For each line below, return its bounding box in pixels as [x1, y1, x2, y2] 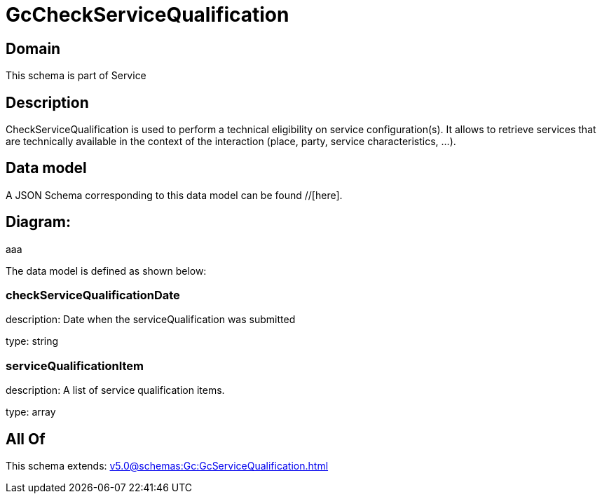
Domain [6, 39, 61, 57]
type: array [6, 406, 56, 418]
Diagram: [6, 213, 71, 231]
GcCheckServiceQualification [6, 3, 289, 27]
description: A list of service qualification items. [6, 384, 225, 397]
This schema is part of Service [6, 69, 146, 82]
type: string [6, 335, 59, 348]
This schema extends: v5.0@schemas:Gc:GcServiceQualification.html [6, 460, 329, 472]
